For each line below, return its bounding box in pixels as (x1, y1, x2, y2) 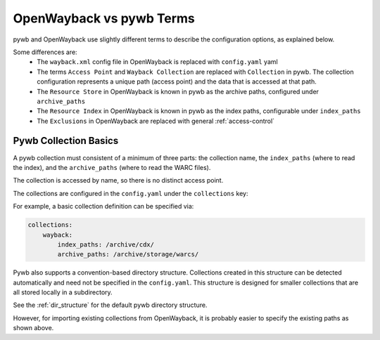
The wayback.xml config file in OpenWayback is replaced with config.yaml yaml (37, 58, 278, 66)
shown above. (13, 324, 54, 332)
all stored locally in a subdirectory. (13, 288, 113, 296)
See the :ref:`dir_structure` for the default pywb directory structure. (13, 301, 208, 309)
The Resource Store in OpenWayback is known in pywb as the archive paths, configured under (37, 87, 319, 96)
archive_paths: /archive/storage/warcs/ (57, 250, 199, 259)
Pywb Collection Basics (13, 135, 119, 147)
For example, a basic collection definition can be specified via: (13, 202, 194, 211)
